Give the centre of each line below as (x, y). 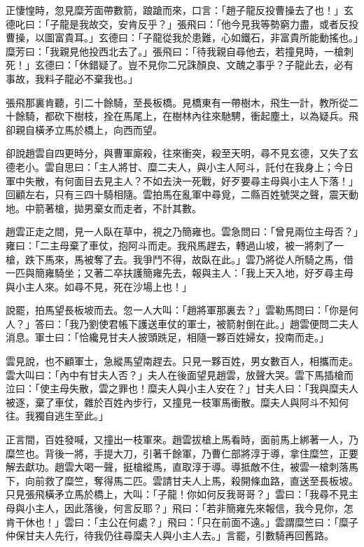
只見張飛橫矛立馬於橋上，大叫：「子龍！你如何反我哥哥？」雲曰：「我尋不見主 (182, 494)
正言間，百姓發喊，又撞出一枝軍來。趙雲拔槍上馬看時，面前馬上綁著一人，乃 (182, 439)
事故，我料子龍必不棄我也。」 (72, 78)
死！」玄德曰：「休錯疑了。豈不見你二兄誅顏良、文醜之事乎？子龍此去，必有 (180, 65)
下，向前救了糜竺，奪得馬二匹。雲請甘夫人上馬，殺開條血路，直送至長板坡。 (182, 480)
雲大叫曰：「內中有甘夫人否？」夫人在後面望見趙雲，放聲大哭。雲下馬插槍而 (180, 374)
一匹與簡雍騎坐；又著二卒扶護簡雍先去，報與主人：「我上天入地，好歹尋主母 (180, 273)
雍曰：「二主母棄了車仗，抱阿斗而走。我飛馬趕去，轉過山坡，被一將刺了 (170, 245)
